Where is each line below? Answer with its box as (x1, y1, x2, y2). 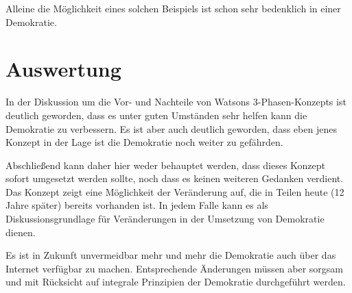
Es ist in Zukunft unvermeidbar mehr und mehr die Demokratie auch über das (5, 248, 336, 262)
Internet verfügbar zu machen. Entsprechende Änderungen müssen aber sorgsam (5, 261, 344, 275)
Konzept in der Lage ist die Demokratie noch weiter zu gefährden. (5, 135, 283, 149)
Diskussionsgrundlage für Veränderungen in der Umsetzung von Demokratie (5, 212, 325, 226)
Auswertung (5, 55, 121, 83)
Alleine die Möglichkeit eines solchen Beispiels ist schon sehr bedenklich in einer (5, 1, 341, 15)
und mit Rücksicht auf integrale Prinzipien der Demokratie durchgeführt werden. (5, 275, 346, 289)
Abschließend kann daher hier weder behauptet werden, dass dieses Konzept (5, 157, 326, 172)
